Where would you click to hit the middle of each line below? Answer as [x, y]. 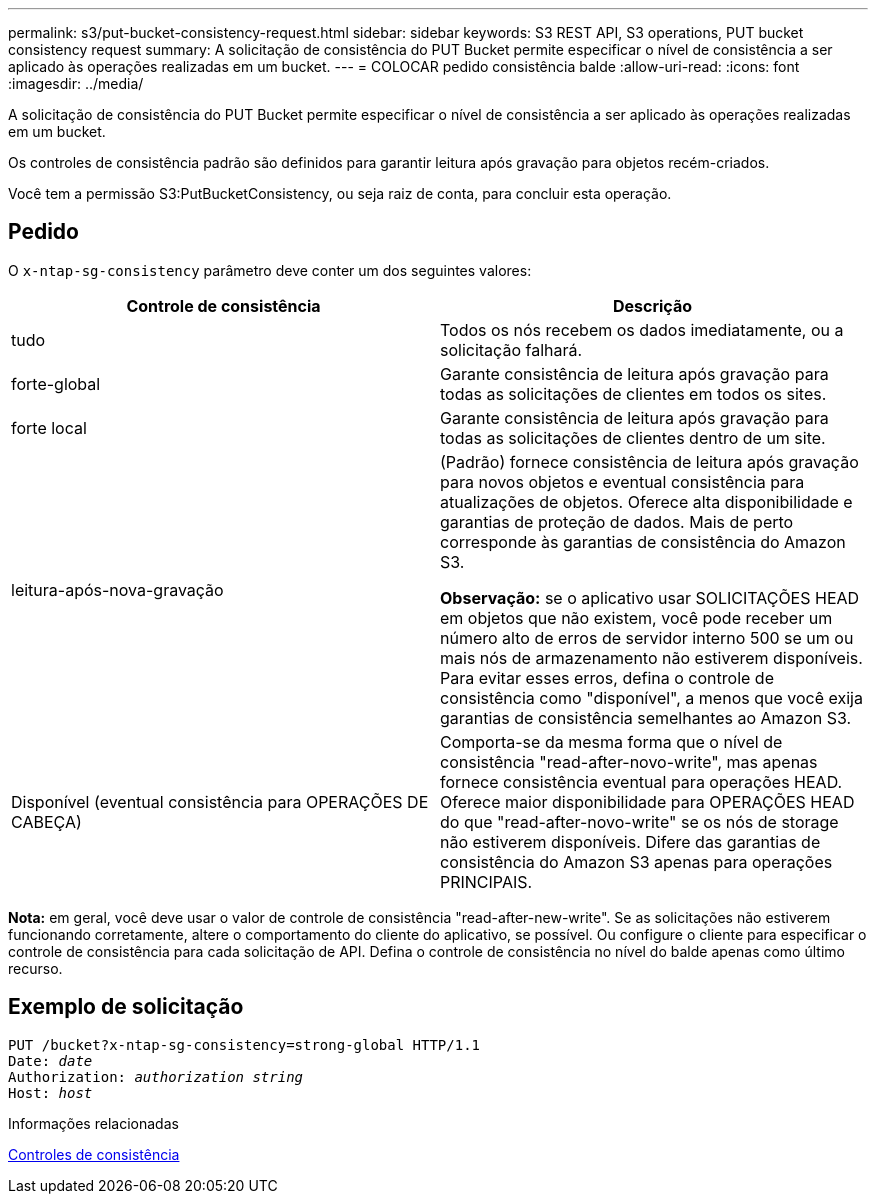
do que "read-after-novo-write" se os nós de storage [639, 821]
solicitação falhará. [511, 349]
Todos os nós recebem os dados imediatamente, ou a [642, 329]
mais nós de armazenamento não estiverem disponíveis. [651, 657]
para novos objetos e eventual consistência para [622, 481]
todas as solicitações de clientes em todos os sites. [633, 393]
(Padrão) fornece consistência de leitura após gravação [649, 461]
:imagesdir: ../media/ [76, 83]
